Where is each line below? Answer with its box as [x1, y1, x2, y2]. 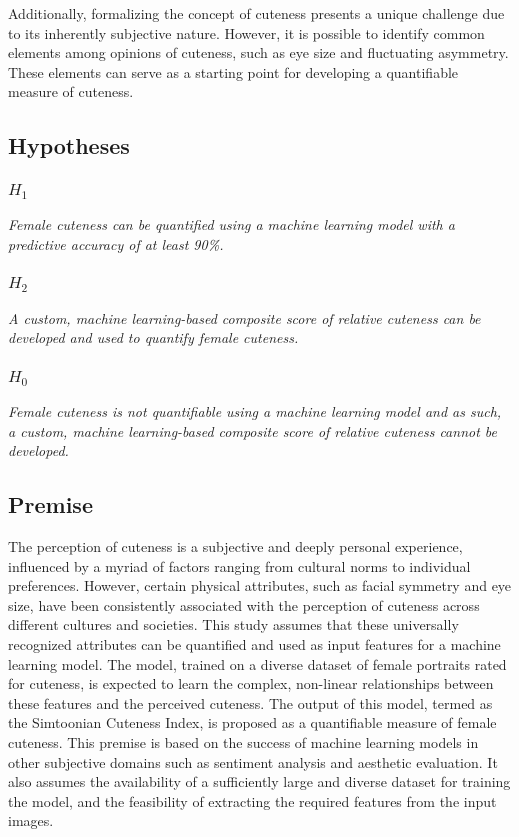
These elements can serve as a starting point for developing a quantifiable [8, 61, 459, 82]
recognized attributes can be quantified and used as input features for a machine [8, 634, 501, 655]
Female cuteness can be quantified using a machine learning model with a [8, 214, 455, 235]
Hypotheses [8, 130, 130, 161]
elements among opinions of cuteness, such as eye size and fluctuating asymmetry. [8, 42, 509, 63]
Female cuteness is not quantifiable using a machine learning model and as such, [8, 401, 502, 422]
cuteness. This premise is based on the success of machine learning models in [8, 732, 479, 753]
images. [8, 810, 54, 831]
